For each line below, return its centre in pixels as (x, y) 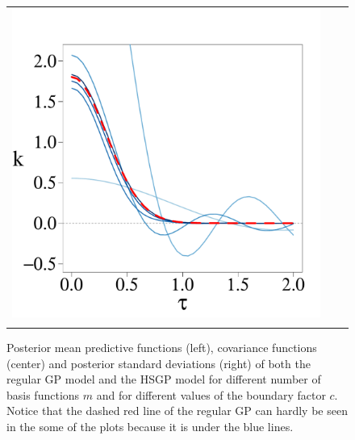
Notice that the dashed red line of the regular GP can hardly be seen (177, 411)
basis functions (43, 394)
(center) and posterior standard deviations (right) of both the (159, 363)
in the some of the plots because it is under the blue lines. (150, 427)
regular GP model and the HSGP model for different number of (164, 379)
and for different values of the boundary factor (211, 394)
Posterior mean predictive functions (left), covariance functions (162, 348)
